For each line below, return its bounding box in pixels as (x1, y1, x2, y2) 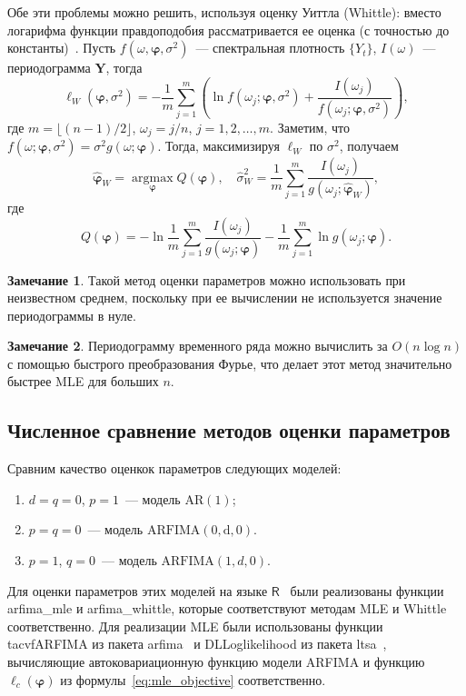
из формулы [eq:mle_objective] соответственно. (60, 670, 326, 689)
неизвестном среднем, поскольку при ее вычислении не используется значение (7, 288, 442, 307)
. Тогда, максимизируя (157, 136, 280, 155)
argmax (132, 171, 174, 184)
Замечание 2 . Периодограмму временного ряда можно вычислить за (7, 336, 388, 355)
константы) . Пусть (7, 38, 116, 57)
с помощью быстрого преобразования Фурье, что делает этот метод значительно (7, 353, 452, 373)
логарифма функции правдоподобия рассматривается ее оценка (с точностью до (7, 20, 450, 39)
